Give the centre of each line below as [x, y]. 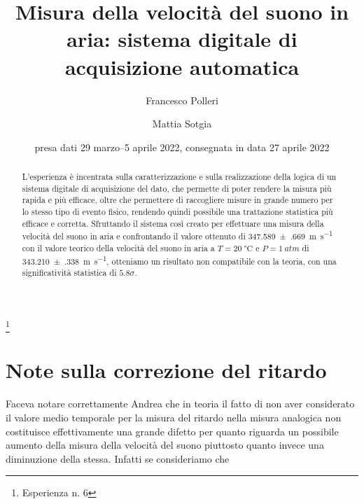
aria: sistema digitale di [182, 39]
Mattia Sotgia [182, 124]
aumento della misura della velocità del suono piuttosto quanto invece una [165, 445]
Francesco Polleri [182, 100]
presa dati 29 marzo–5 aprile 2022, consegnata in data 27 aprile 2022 [182, 147]
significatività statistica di [69, 273]
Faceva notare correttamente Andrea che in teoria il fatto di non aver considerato [180, 404]
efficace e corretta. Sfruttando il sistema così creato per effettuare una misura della [173, 223]
